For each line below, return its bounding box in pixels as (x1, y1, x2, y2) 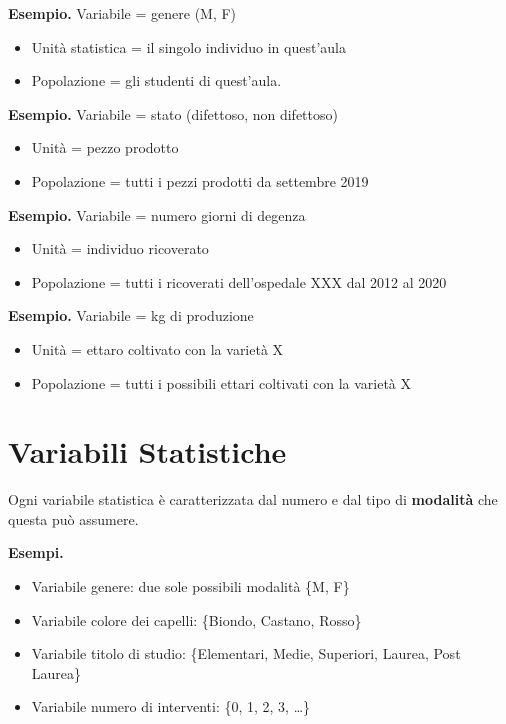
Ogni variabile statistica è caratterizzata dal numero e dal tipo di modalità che (8, 489, 498, 510)
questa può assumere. (8, 508, 139, 529)
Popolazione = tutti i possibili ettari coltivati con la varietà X (31, 372, 412, 393)
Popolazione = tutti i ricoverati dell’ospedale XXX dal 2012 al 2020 (31, 271, 447, 292)
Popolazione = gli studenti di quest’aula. (31, 70, 282, 91)
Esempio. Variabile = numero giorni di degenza (8, 204, 306, 225)
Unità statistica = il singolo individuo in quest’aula (31, 36, 346, 57)
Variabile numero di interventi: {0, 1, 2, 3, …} (31, 696, 311, 717)
